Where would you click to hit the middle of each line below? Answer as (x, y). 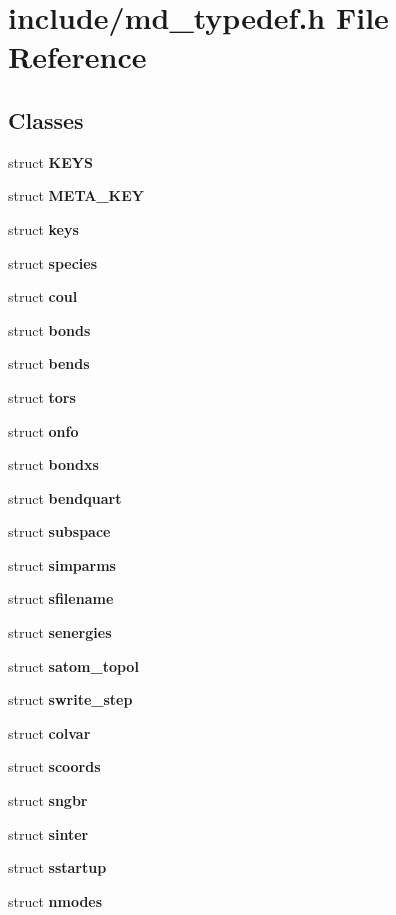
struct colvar (49, 732)
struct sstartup (57, 867)
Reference (77, 56)
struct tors (42, 396)
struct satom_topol (73, 665)
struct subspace (59, 531)
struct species (53, 262)
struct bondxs (53, 464)
